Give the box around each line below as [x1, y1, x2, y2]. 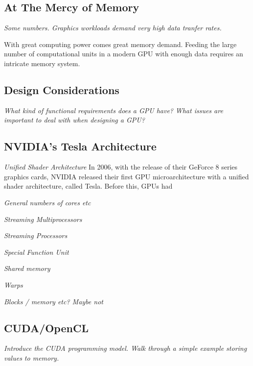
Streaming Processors [4, 230, 68, 241]
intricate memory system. [4, 58, 80, 68]
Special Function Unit [4, 246, 69, 257]
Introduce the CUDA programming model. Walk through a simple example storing [4, 343, 247, 353]
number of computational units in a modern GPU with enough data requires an [4, 49, 243, 59]
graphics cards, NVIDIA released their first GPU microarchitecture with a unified [4, 171, 249, 181]
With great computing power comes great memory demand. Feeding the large [4, 39, 237, 49]
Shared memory [4, 263, 50, 273]
